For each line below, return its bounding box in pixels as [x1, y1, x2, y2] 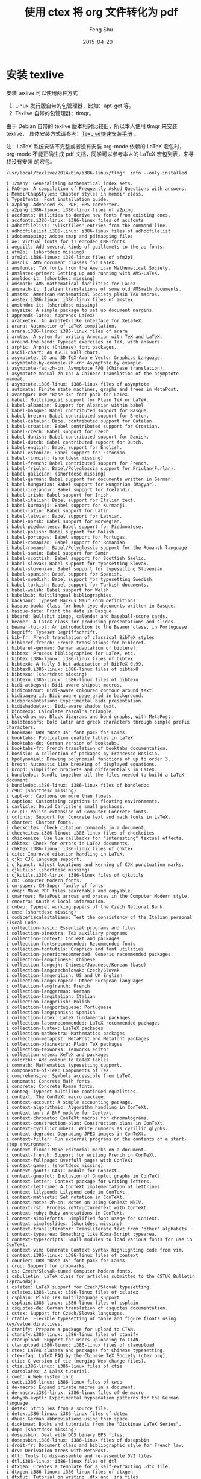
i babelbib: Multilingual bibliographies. [6, 592, 114, 598]
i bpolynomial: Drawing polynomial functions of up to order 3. [6, 755, 171, 762]
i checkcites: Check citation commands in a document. [6, 824, 147, 830]
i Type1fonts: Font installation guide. [6, 196, 110, 202]
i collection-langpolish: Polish [6, 999, 90, 1005]
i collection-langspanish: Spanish [6, 1009, 96, 1016]
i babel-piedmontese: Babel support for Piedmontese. [6, 523, 144, 530]
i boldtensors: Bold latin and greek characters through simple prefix [6, 719, 190, 725]
